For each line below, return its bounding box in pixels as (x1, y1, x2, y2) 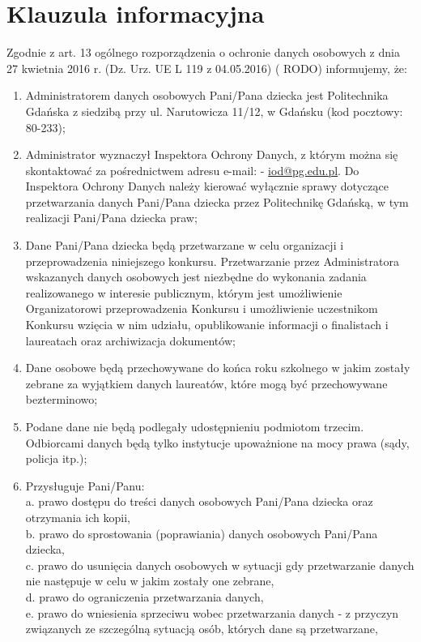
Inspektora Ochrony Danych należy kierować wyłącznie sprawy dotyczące (25, 178, 389, 195)
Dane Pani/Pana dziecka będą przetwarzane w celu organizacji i (25, 237, 344, 254)
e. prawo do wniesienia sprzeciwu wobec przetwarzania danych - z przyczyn (25, 604, 399, 621)
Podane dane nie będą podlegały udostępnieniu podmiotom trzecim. (25, 418, 364, 434)
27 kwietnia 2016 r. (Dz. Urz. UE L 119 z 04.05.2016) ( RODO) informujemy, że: (6, 59, 407, 76)
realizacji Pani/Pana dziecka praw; (25, 209, 198, 226)
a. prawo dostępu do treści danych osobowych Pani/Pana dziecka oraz (25, 493, 373, 510)
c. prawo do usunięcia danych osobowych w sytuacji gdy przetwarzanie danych (25, 556, 415, 573)
